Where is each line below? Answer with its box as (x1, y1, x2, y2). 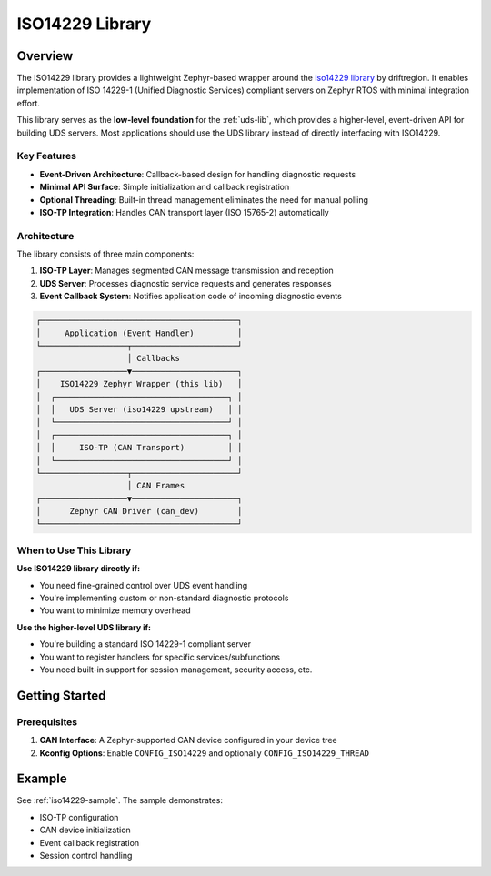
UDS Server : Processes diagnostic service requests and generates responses (39, 277, 332, 288)
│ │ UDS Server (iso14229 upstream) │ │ (35, 404, 243, 414)
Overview (16, 48, 74, 64)
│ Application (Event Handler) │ (35, 327, 243, 338)
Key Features (16, 150, 77, 163)
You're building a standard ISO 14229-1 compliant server (39, 639, 252, 649)
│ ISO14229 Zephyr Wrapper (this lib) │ (35, 378, 243, 389)
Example (16, 771, 67, 787)
